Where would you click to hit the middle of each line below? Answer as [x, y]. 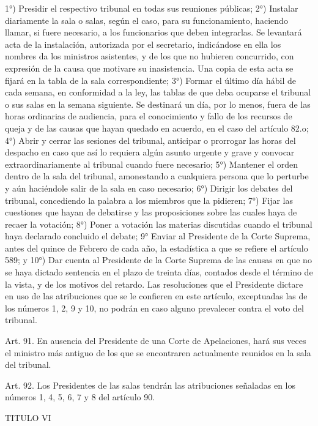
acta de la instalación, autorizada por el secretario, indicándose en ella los [143, 44]
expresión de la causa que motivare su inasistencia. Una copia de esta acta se [149, 68]
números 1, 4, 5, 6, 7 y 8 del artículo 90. [80, 397]
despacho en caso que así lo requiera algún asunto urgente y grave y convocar [150, 152]
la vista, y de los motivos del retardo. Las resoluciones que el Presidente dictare [154, 284]
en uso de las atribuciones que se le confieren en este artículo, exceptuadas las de [156, 296]
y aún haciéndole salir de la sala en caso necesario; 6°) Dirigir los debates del [149, 188]
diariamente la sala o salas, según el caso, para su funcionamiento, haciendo [146, 20]
